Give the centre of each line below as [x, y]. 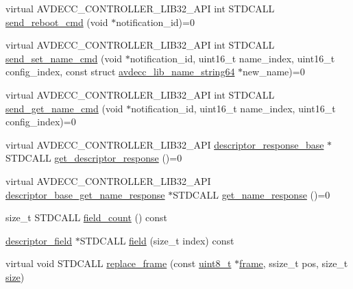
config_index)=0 [41, 122]
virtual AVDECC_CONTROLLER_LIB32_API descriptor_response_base [165, 144]
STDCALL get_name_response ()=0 [252, 194]
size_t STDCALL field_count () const [87, 217]
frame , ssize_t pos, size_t [294, 263]
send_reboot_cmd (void [57, 22]
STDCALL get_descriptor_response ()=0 [94, 158]
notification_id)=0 [155, 22]
